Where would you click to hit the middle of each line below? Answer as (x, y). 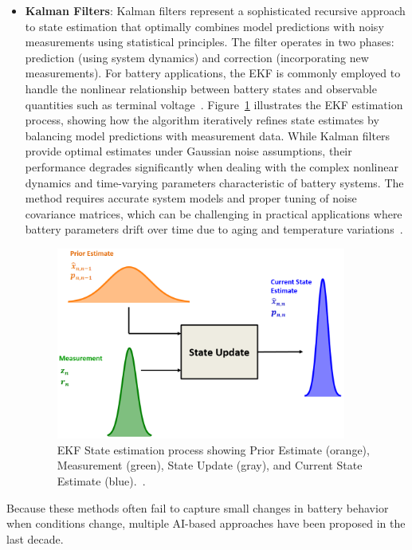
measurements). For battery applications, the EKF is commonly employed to (213, 73)
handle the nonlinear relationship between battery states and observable (201, 88)
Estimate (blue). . (101, 481)
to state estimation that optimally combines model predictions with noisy (204, 26)
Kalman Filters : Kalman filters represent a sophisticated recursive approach (215, 10)
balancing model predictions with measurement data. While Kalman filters (208, 135)
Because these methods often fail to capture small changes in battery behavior (198, 507)
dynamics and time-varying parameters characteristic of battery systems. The (214, 182)
